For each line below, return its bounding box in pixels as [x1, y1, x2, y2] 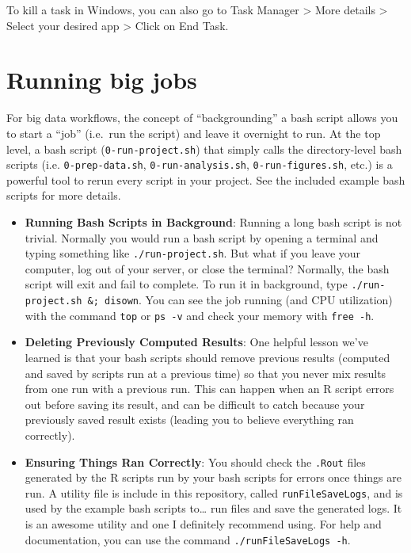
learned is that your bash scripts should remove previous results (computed [25, 349, 390, 365]
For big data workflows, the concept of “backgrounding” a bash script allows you [6, 109, 398, 126]
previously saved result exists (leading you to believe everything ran [25, 411, 354, 428]
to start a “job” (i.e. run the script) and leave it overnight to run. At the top [6, 124, 381, 141]
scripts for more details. [6, 187, 121, 204]
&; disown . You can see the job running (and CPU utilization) [87, 292, 393, 308]
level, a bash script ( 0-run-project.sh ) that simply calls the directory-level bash [6, 140, 402, 157]
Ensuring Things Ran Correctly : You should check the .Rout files [25, 453, 366, 470]
